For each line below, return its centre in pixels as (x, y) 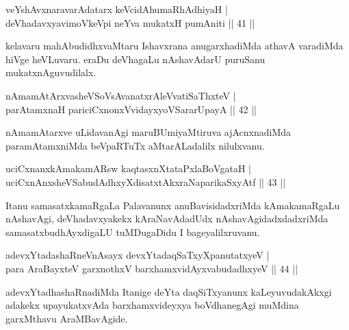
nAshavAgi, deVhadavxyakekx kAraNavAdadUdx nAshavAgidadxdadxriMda (167, 219)
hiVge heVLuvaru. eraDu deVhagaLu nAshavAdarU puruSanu (135, 59)
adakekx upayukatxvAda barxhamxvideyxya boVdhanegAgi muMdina (152, 305)
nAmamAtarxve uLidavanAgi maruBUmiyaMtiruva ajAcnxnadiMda (148, 132)
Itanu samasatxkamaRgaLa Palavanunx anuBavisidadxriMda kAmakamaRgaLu (173, 205)
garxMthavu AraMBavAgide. (67, 318)
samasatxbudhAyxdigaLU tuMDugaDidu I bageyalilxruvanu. (133, 232)
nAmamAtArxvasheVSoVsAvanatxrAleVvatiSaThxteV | (121, 95)
